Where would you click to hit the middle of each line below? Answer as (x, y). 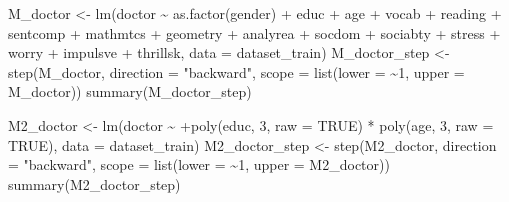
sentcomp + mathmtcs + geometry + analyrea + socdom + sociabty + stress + (254, 32)
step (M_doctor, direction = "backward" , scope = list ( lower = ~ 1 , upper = (236, 71)
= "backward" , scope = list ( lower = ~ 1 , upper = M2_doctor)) (199, 164)
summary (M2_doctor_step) (94, 183)
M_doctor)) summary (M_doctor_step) (130, 91)
